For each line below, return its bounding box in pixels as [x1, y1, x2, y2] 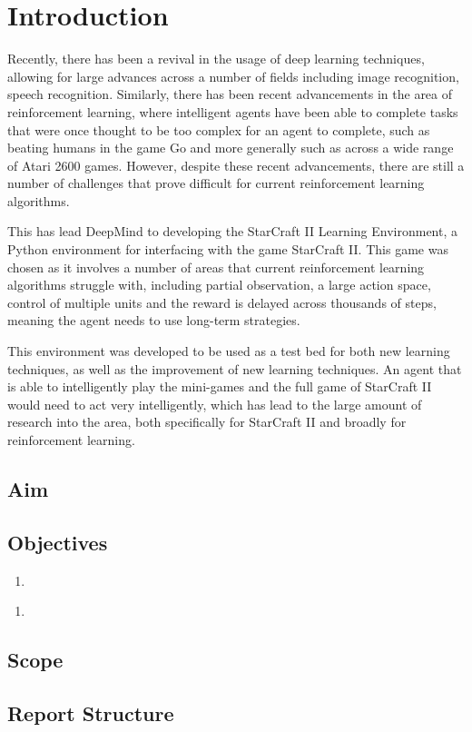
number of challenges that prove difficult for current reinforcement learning [7, 173, 425, 193]
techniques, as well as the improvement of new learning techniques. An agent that [7, 359, 462, 378]
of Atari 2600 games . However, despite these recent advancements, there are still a [7, 155, 465, 174]
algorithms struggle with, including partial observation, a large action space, [7, 275, 431, 294]
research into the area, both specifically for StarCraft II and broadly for [7, 412, 407, 431]
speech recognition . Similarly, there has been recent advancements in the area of [7, 84, 453, 104]
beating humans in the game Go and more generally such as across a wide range [7, 138, 454, 157]
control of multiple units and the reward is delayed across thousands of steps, [7, 292, 437, 312]
